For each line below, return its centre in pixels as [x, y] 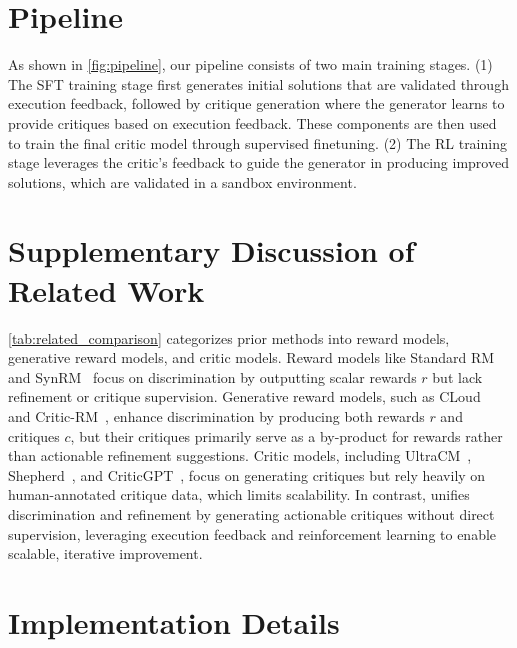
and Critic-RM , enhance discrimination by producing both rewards [216, 415]
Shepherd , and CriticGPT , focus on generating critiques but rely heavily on [247, 474]
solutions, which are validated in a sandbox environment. [182, 181]
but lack [457, 376]
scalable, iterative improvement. [105, 553]
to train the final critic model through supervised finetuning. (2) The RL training [257, 142]
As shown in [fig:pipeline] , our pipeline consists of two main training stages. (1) [250, 64]
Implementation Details [174, 621]
